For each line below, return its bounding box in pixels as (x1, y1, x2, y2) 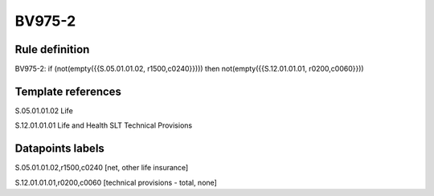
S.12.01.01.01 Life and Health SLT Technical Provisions (14, 120, 193, 130)
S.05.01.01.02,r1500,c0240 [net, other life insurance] (14, 163, 189, 173)
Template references (14, 84, 122, 98)
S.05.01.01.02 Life (14, 105, 74, 116)
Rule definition (14, 43, 90, 56)
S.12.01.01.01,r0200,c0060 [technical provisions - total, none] (14, 178, 217, 187)
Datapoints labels (14, 141, 104, 156)
